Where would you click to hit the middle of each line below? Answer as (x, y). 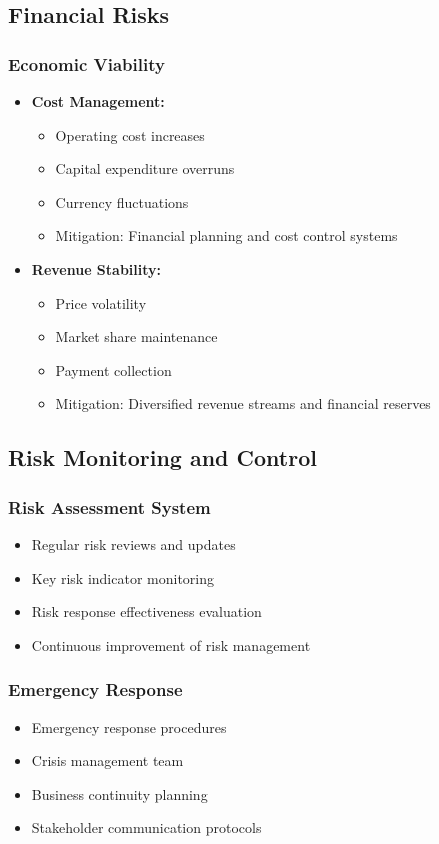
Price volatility (101, 302)
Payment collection (113, 369)
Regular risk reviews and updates (133, 543)
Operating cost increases (130, 134)
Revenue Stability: (96, 268)
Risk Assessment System (109, 506)
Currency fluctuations (122, 201)
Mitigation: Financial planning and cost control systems (226, 235)
